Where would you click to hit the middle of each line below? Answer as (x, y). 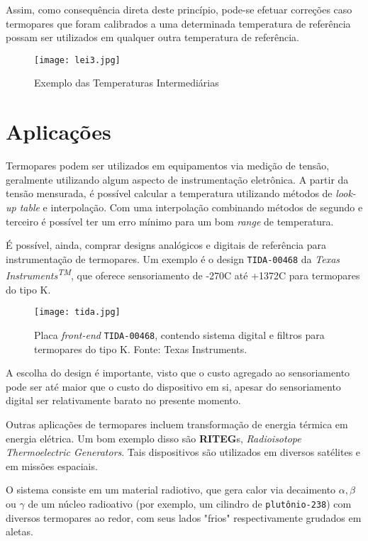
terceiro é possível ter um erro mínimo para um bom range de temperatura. (170, 221)
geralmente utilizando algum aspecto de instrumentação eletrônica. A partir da (177, 179)
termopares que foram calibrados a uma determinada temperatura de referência (178, 23)
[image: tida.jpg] (77, 312)
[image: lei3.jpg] (77, 60)
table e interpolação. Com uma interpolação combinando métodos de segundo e (191, 207)
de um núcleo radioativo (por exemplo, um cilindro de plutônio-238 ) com (190, 503)
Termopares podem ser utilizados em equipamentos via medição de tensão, (168, 166)
